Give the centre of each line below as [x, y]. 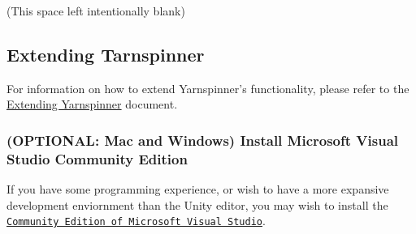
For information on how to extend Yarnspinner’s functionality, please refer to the [208, 88]
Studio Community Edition [97, 158]
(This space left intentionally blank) [96, 11]
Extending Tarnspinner [106, 54]
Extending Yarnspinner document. [92, 104]
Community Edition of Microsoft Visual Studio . [136, 221]
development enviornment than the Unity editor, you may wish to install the [197, 204]
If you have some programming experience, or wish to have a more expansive [198, 189]
